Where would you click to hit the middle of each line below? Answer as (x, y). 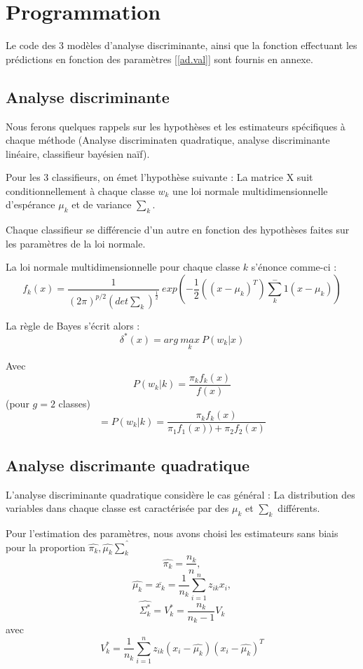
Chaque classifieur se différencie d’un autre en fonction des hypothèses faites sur (178, 230)
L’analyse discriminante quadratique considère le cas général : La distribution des (180, 494)
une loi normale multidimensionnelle (250, 190)
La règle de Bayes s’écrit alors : (73, 325)
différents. (299, 508)
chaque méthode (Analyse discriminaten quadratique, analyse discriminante (168, 140)
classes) (74, 403)
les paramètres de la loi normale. (76, 243)
